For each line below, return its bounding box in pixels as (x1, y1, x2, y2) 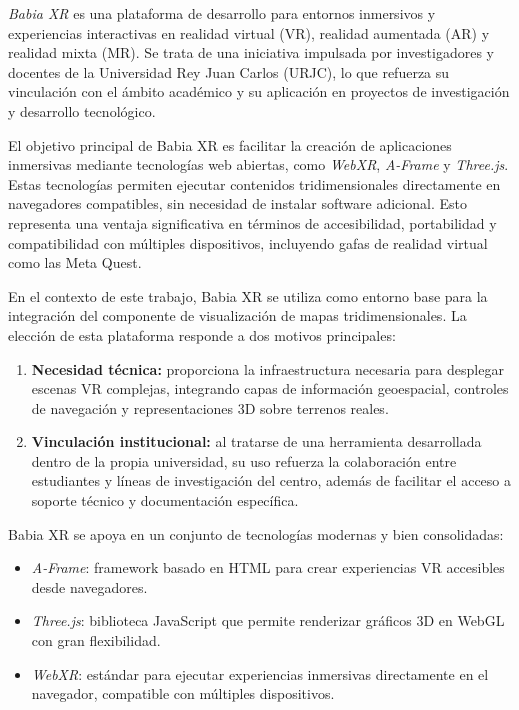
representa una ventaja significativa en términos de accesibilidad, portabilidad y (8, 212, 497, 233)
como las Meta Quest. (8, 252, 142, 273)
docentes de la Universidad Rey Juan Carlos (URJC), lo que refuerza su (8, 61, 450, 82)
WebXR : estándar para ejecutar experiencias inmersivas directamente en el (31, 663, 489, 684)
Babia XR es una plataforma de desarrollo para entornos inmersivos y (8, 3, 436, 23)
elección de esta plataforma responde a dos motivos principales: (8, 324, 396, 345)
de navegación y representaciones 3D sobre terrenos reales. (31, 397, 389, 418)
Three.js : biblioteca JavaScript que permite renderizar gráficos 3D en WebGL (31, 610, 505, 631)
